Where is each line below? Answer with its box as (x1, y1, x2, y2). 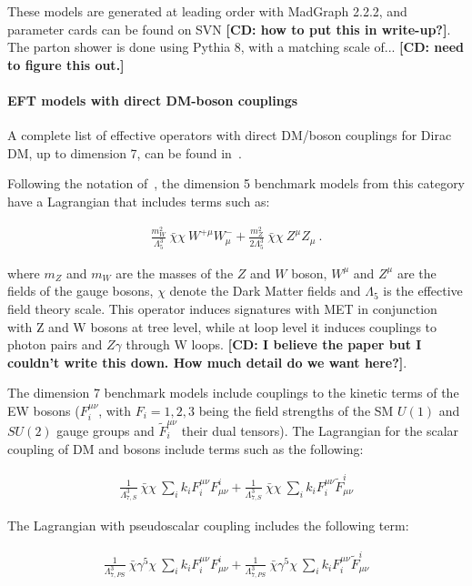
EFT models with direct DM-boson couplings (7, 90, 298, 109)
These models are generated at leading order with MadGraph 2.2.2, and (7, 2, 407, 20)
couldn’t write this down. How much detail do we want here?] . (7, 352, 407, 371)
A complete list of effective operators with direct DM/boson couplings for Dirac (7, 126, 452, 145)
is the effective (383, 281, 463, 300)
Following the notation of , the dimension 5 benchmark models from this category (7, 174, 466, 193)
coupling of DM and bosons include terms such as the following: (7, 439, 364, 458)
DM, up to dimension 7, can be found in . (7, 143, 242, 162)
